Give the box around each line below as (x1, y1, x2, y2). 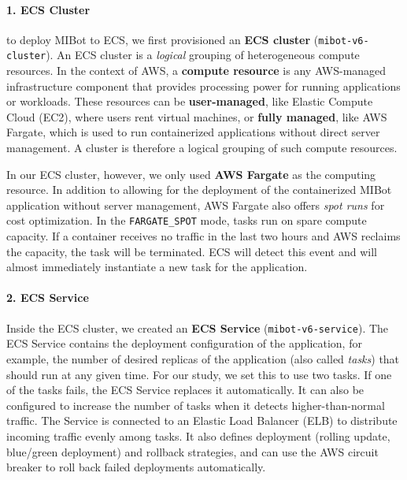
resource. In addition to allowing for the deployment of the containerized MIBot (6, 181, 392, 198)
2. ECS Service (6, 289, 89, 306)
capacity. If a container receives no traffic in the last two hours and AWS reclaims (6, 228, 401, 244)
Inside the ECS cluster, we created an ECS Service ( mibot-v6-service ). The (6, 319, 389, 336)
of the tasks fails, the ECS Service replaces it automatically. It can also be (6, 381, 364, 398)
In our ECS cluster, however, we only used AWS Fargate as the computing (6, 166, 376, 182)
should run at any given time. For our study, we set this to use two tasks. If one (6, 366, 392, 382)
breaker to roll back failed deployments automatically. (6, 459, 266, 475)
